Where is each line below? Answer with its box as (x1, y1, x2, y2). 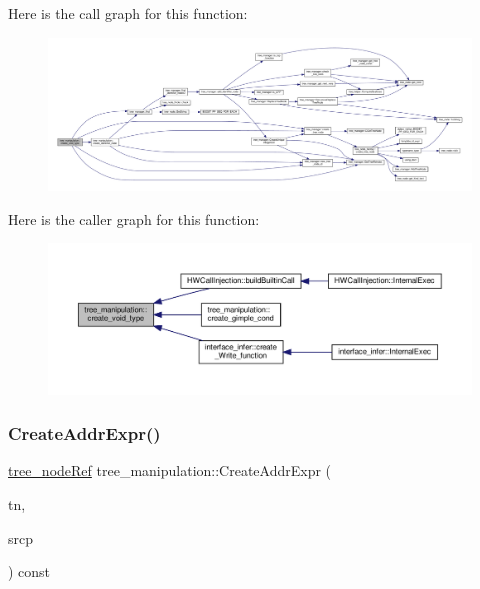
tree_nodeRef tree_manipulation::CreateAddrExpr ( (8, 460, 332, 481)
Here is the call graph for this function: (8, 3, 248, 23)
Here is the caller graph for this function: (8, 208, 260, 229)
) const (8, 561, 51, 582)
